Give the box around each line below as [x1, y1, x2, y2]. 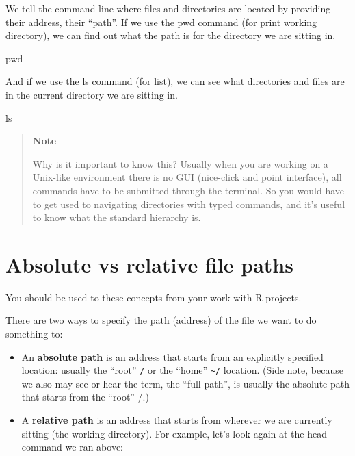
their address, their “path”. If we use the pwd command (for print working [5, 14, 317, 29]
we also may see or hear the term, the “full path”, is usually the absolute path [21, 376, 350, 390]
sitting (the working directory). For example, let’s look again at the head [21, 426, 327, 440]
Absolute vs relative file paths [5, 250, 293, 278]
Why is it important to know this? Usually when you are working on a [32, 156, 328, 170]
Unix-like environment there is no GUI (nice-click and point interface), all [32, 170, 342, 184]
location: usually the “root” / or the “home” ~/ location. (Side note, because [21, 363, 343, 377]
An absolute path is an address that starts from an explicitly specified [21, 349, 324, 364]
